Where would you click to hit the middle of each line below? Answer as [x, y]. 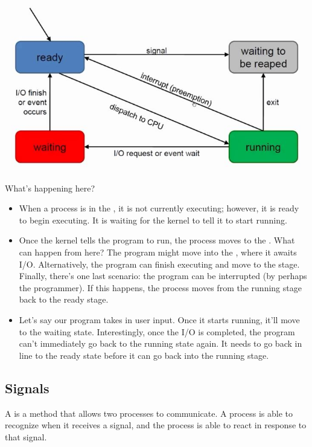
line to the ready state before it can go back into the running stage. [144, 355]
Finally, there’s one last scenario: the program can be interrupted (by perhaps [163, 276]
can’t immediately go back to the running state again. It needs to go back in [161, 343]
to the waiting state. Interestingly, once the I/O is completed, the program [157, 331]
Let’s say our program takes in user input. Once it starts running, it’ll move [159, 320]
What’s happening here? [50, 188]
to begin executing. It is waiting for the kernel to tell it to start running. [153, 220]
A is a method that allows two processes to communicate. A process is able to [149, 413]
